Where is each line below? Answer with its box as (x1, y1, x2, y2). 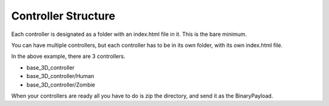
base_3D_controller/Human (26, 72, 94, 80)
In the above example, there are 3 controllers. (11, 52, 126, 60)
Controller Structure (11, 9, 116, 23)
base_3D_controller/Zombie (26, 81, 96, 88)
